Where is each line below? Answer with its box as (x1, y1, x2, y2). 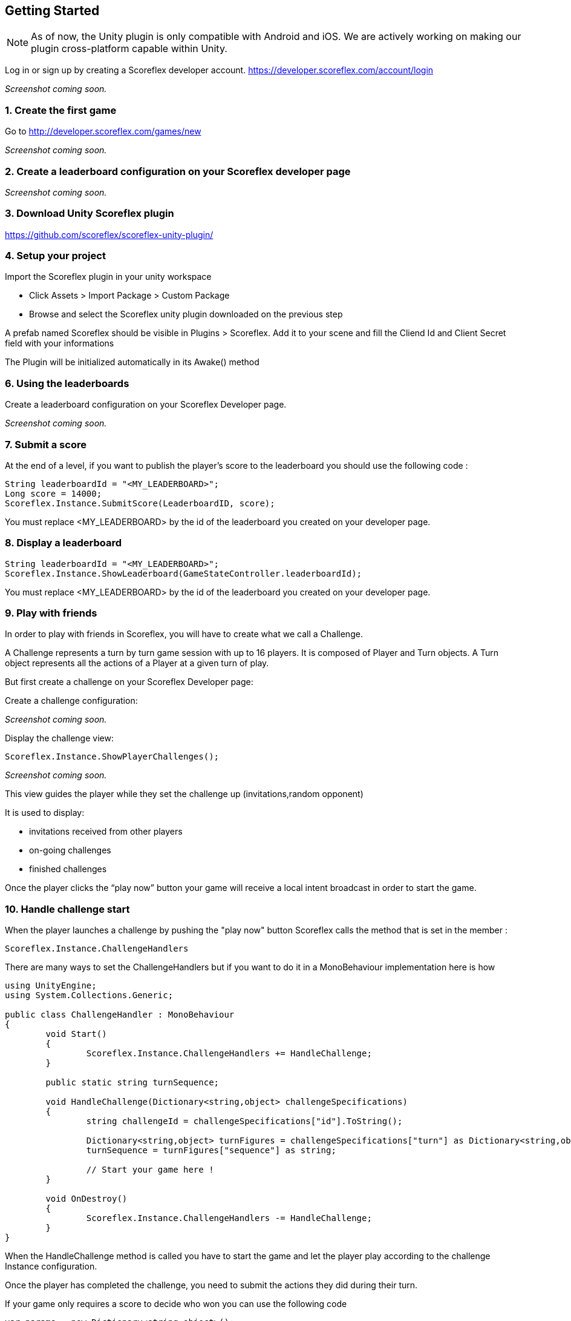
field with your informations (5, 338, 114, 349)
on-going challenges (29, 845, 111, 856)
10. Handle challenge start (5, 902, 130, 915)
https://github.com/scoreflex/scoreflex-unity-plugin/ (5, 229, 214, 240)
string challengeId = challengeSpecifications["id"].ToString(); (86, 1116, 403, 1127)
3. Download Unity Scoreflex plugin (5, 207, 174, 220)
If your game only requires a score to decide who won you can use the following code (5, 1299, 347, 1309)
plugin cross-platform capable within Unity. (31, 42, 227, 55)
